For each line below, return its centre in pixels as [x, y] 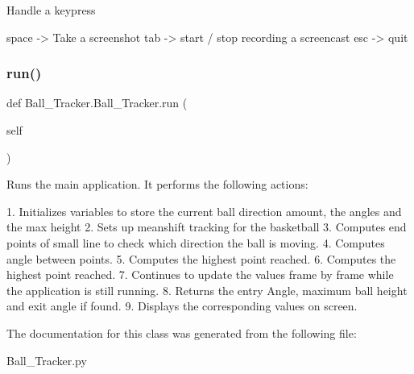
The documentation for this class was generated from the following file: [182, 332]
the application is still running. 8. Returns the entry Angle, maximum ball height [207, 290]
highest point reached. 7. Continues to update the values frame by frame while [200, 274]
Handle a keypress [51, 10]
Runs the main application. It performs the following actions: [157, 184]
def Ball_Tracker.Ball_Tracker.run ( [97, 103]
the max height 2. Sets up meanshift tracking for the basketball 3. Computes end [207, 227]
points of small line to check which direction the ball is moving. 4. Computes [196, 242]
